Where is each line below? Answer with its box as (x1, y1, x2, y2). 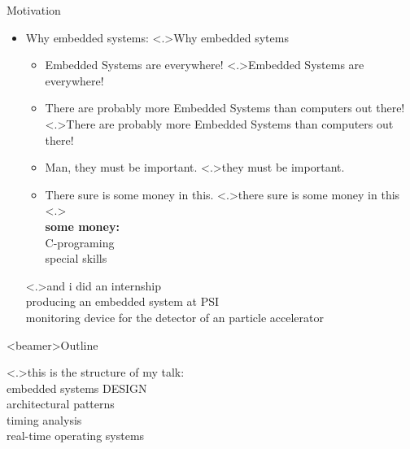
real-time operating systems (7, 427, 145, 444)
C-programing (45, 233, 115, 251)
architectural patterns (7, 395, 115, 412)
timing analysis (7, 411, 82, 428)
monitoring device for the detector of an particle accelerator (25, 308, 324, 325)
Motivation (7, 2, 61, 18)
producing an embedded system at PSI (25, 293, 220, 310)
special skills (45, 250, 107, 267)
